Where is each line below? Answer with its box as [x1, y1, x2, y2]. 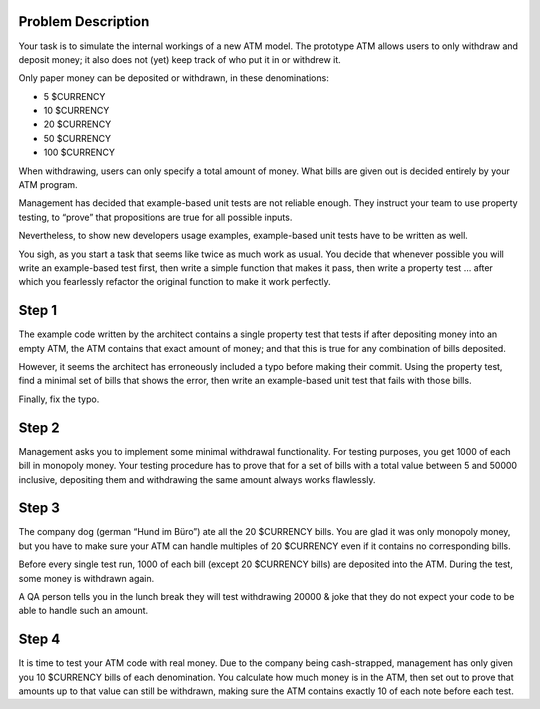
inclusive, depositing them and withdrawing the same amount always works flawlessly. [18, 473, 376, 485]
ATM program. [18, 179, 79, 191]
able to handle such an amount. [18, 605, 149, 617]
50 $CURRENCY [43, 132, 112, 144]
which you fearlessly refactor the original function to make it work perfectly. [18, 276, 331, 288]
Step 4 [18, 631, 61, 648]
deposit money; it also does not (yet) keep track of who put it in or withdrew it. [18, 53, 342, 65]
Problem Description [18, 13, 150, 30]
